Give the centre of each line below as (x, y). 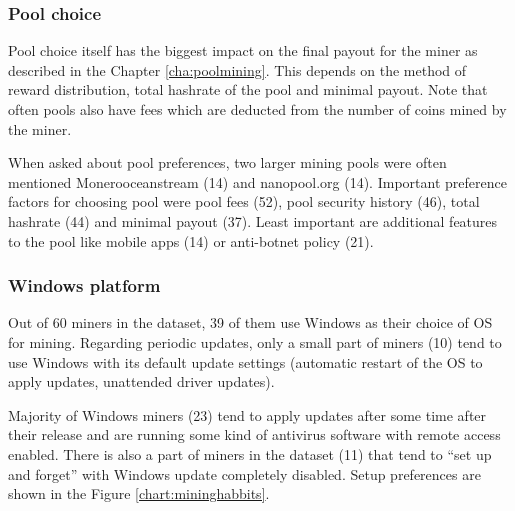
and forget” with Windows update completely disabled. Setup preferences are (244, 473)
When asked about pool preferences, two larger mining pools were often (227, 162)
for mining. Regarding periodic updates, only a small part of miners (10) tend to (255, 341)
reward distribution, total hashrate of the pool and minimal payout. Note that (248, 89)
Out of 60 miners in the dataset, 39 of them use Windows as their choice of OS (250, 322)
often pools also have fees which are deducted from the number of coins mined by (257, 109)
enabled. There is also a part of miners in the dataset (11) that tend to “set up (250, 453)
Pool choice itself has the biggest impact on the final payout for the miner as (243, 50)
